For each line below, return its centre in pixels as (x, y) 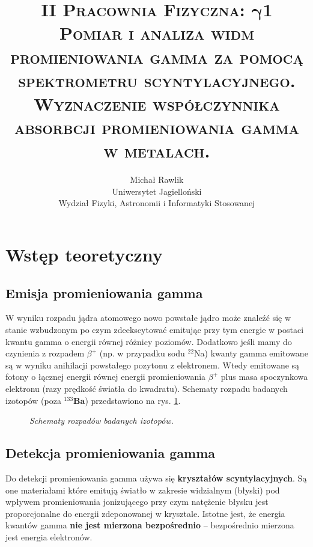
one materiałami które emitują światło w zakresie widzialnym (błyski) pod (143, 490)
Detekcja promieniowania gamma (111, 453)
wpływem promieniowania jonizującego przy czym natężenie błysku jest (137, 502)
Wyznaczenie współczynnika (157, 103)
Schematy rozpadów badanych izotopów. (102, 420)
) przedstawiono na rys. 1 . (133, 400)
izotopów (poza (33, 400)
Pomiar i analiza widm (157, 33)
